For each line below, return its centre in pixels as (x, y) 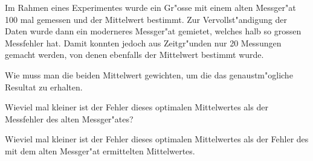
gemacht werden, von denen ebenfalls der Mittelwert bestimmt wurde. (134, 55)
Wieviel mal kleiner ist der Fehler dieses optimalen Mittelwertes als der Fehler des (157, 139)
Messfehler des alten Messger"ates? (69, 118)
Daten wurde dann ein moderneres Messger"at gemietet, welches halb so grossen (153, 31)
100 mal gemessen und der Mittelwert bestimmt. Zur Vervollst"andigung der (146, 19)
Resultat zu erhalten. (44, 87)
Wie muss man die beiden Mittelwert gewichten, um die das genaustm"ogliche (149, 74)
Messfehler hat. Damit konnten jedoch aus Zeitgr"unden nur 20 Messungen (143, 43)
